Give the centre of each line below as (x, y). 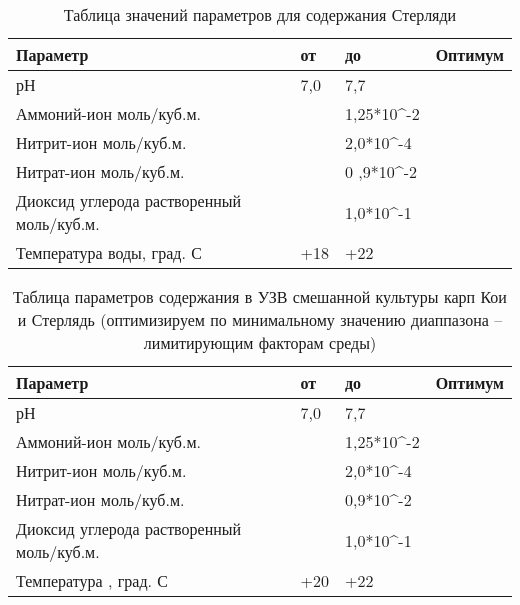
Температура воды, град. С (109, 252)
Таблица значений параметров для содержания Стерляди (260, 14)
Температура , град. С (92, 580)
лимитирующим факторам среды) (260, 342)
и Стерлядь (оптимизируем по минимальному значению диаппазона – (260, 319)
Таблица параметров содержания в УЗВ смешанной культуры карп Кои (260, 296)
